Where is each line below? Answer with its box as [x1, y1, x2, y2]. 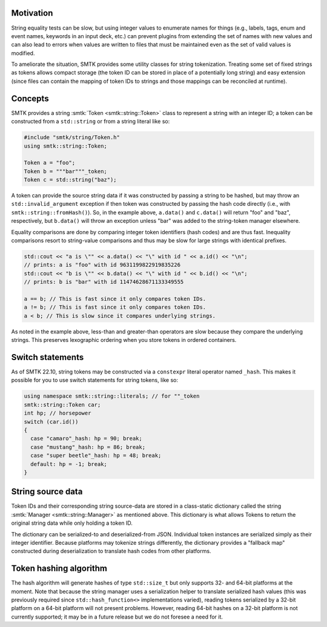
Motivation [11, 8, 53, 18]
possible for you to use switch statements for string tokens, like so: [11, 376, 179, 384]
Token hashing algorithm [11, 563, 107, 574]
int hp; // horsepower [24, 410, 91, 417]
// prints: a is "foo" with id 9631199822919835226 [24, 261, 181, 269]
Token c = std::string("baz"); [24, 176, 117, 183]
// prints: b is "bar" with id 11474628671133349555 [24, 278, 184, 286]
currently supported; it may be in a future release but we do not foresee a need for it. [11, 613, 223, 620]
